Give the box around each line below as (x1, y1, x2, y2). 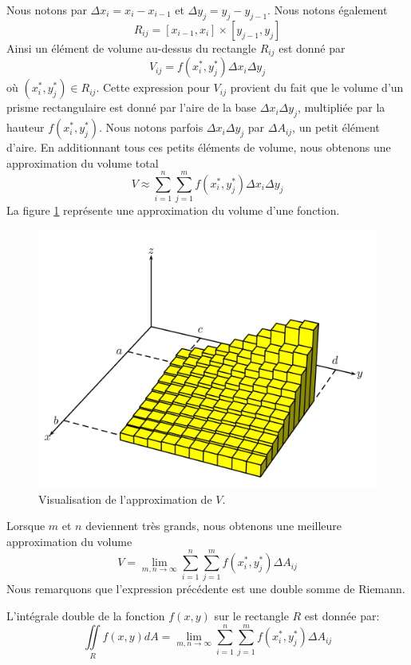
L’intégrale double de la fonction (6, 608, 165, 624)
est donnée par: (304, 608, 380, 624)
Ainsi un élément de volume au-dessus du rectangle (6, 39, 256, 56)
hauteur (6, 119, 45, 136)
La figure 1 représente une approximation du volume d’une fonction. (6, 202, 340, 219)
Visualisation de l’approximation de (38, 490, 212, 507)
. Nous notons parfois (99, 119, 204, 136)
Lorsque (6, 517, 45, 534)
